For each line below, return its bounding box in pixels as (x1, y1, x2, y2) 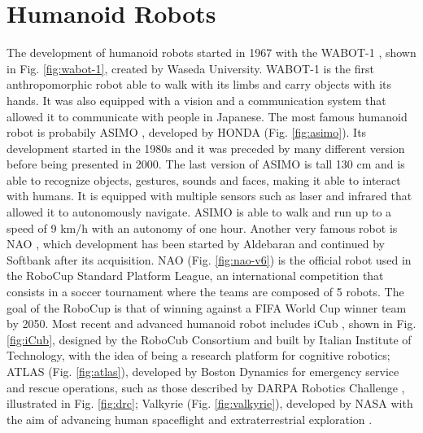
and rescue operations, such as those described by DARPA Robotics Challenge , (7, 378, 405, 396)
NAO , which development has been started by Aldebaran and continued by (7, 235, 385, 252)
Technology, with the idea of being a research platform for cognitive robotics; (7, 347, 390, 364)
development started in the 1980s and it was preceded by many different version (7, 139, 405, 156)
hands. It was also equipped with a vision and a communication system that (7, 91, 386, 108)
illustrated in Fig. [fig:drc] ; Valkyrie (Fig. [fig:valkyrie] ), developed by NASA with (7, 395, 413, 412)
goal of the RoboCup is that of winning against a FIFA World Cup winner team (7, 299, 407, 316)
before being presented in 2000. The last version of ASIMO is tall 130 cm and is (7, 155, 405, 173)
